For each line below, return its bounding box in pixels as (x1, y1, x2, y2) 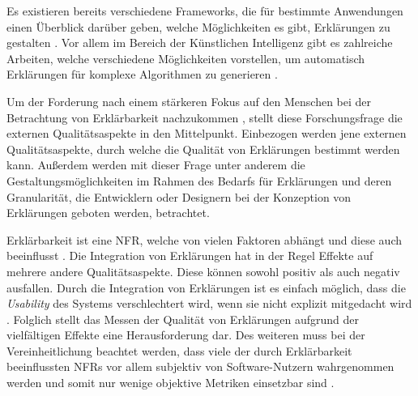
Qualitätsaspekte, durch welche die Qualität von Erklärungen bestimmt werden (6, 140, 400, 157)
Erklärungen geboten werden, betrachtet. (6, 204, 210, 221)
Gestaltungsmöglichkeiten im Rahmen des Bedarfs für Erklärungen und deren (6, 172, 392, 189)
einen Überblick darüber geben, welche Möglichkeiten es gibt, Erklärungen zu (6, 18, 390, 35)
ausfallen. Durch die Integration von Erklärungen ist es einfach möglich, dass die (6, 279, 406, 296)
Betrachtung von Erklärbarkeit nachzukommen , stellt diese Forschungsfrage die (6, 109, 403, 126)
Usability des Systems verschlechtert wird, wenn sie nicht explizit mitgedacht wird (6, 295, 412, 312)
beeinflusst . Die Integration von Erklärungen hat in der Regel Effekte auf (6, 247, 373, 264)
